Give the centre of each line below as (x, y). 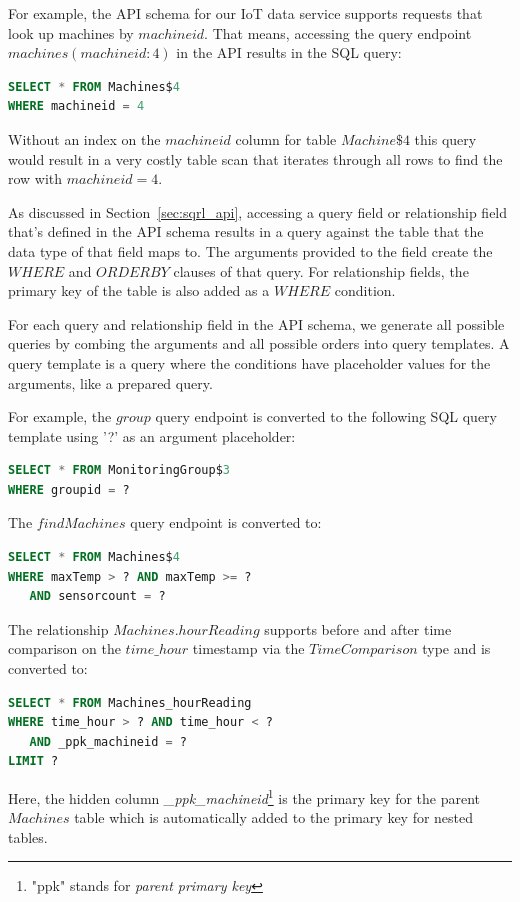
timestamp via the (248, 648)
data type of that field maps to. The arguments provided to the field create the (250, 250)
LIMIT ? (33, 761)
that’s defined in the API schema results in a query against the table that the (246, 231)
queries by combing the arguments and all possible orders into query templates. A (259, 343)
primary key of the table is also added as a (139, 290)
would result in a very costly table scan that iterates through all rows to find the (255, 158)
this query (445, 138)
